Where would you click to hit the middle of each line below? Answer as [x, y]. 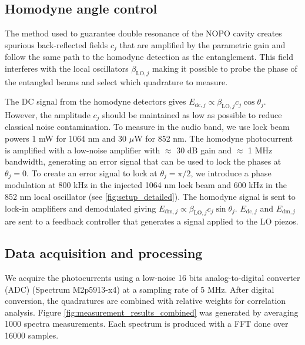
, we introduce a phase [231, 172]
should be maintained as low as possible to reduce [192, 115]
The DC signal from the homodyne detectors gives [95, 101]
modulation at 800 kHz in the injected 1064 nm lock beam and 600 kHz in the [146, 185]
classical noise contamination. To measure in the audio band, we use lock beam [147, 127]
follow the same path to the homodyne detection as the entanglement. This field [149, 57]
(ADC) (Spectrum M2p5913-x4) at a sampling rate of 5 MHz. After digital [140, 289]
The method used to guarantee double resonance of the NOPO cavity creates [143, 33]
